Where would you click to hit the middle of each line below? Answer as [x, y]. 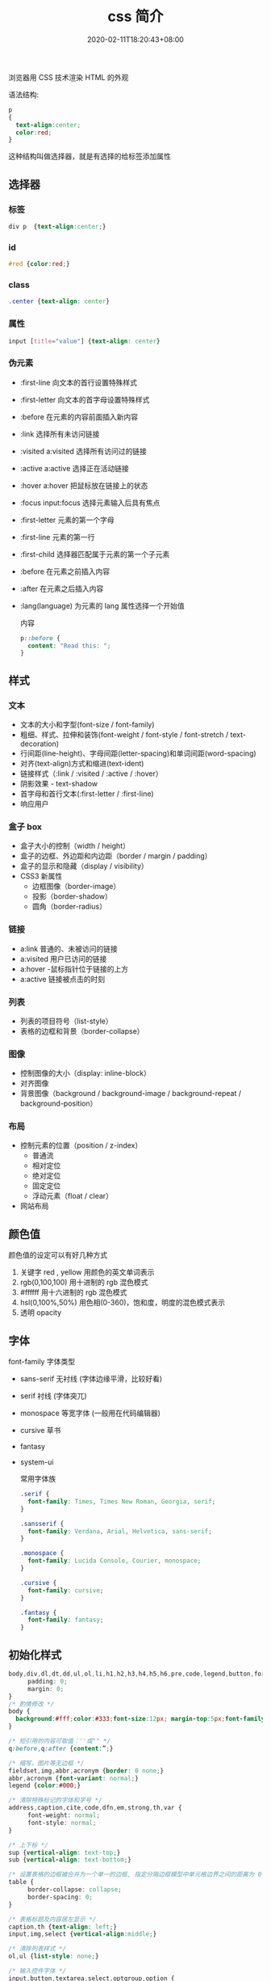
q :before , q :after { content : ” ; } [61, 1748]
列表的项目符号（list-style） [66, 1021]
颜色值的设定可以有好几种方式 [58, 1255]
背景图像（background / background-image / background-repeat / [131, 1094]
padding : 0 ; [48, 1681]
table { [21, 1882]
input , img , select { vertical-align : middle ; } [83, 1934]
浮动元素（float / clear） [72, 1196]
